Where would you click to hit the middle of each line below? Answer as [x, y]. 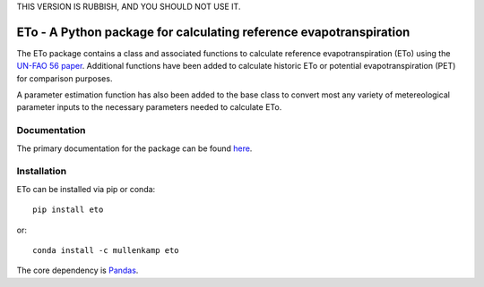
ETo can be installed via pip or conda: [86, 189]
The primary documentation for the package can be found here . [134, 148]
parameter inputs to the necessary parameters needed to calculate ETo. [149, 107]
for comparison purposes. [65, 78]
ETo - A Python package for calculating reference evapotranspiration [213, 32]
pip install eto [68, 210]
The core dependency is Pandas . [78, 270]
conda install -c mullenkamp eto [106, 250]
